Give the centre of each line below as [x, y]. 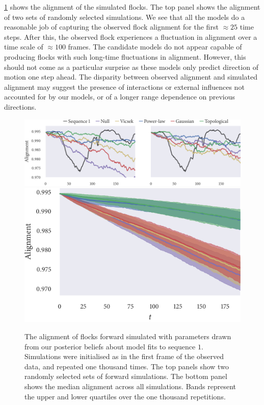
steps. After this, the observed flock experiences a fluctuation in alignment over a [131, 36]
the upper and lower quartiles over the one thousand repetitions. [125, 396]
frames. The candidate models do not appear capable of [155, 47]
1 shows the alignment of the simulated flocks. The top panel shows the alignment [132, 7]
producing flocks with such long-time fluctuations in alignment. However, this [125, 56]
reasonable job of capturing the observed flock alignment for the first [111, 27]
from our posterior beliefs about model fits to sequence [110, 346]
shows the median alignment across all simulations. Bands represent [130, 386]
